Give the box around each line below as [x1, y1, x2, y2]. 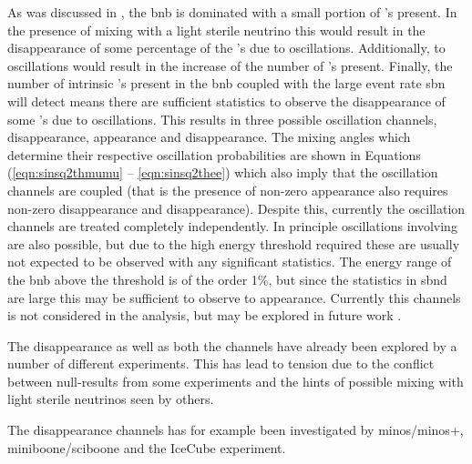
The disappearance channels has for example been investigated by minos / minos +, [7, 420, 464, 439]
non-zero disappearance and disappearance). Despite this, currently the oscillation [7, 198, 466, 217]
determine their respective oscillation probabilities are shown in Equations [7, 145, 421, 164]
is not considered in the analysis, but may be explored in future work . [7, 306, 402, 325]
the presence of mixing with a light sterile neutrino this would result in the [7, 20, 426, 39]
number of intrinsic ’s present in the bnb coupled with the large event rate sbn [7, 74, 446, 93]
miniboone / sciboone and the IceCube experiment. [7, 438, 286, 457]
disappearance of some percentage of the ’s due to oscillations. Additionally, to [7, 38, 446, 57]
